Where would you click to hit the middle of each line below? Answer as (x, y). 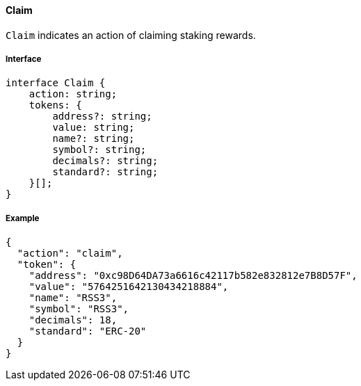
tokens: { (55, 105)
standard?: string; (105, 172)
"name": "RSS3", (73, 298)
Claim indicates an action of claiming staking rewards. (131, 35)
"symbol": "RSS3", (79, 309)
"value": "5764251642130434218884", (129, 287)
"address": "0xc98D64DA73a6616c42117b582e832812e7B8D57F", (193, 276)
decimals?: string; (105, 161)
